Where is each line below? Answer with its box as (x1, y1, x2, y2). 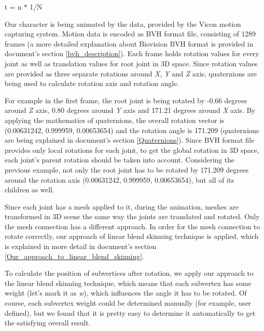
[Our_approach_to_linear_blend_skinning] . (5, 251, 144, 261)
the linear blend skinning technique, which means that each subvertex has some (5, 277, 251, 288)
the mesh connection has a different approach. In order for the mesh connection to (5, 221, 260, 231)
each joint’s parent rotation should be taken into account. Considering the (5, 154, 235, 165)
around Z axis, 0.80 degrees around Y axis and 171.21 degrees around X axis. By (5, 105, 255, 115)
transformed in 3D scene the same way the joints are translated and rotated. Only (5, 211, 260, 222)
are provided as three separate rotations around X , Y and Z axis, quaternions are (5, 68, 257, 78)
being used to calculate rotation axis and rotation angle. (5, 78, 179, 89)
